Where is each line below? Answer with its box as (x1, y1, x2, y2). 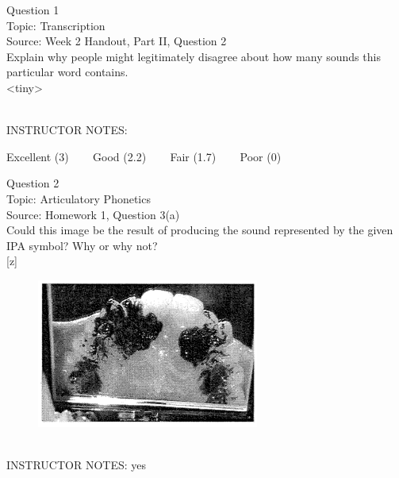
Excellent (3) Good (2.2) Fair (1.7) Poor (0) (6, 148, 282, 164)
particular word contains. (6, 64, 129, 80)
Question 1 (6, 2, 59, 17)
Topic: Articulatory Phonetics (6, 190, 151, 206)
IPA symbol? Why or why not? (6, 237, 158, 253)
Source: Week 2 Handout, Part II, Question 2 (6, 33, 227, 49)
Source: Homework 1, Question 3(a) (6, 206, 180, 222)
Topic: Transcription (6, 17, 106, 33)
